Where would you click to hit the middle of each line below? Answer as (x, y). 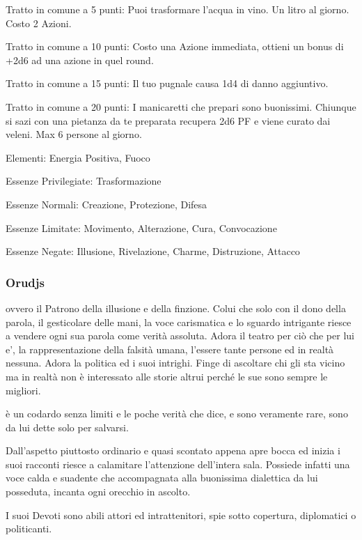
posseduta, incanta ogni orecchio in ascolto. (98, 492)
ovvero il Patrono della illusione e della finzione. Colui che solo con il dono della (176, 308)
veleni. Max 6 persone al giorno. (74, 134)
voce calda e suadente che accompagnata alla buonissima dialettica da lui (162, 478)
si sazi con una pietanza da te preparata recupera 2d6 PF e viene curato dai (168, 120)
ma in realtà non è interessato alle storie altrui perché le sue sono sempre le (167, 376)
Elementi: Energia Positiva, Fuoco (78, 157)
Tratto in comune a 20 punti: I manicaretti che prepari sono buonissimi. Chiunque (181, 106)
